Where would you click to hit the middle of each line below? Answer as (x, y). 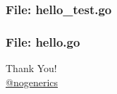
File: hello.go (43, 41)
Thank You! (31, 68)
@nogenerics (32, 82)
